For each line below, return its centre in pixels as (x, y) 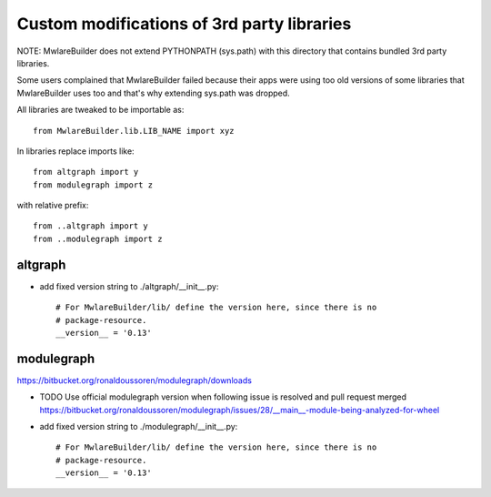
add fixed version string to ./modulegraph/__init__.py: (139, 426)
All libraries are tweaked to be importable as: (100, 110)
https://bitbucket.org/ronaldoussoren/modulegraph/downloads (134, 380)
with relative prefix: (53, 206)
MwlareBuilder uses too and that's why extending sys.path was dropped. (153, 93)
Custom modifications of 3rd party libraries (184, 24)
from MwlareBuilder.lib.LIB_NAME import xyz (134, 131)
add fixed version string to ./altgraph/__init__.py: (129, 286)
